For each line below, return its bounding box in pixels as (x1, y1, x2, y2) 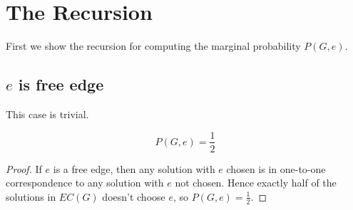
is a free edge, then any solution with (53, 161, 215, 176)
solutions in (6, 189, 56, 204)
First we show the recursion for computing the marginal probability (6, 38, 301, 53)
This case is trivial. (6, 106, 89, 121)
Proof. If (6, 161, 42, 176)
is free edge (18, 73, 104, 95)
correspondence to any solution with (6, 175, 164, 190)
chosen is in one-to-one (226, 161, 326, 176)
